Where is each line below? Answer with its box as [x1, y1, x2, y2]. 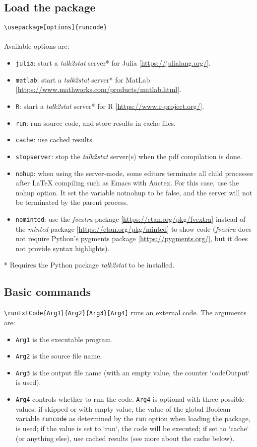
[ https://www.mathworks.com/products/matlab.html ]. [15, 84, 182, 94]
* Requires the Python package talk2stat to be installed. [4, 260, 175, 270]
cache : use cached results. [15, 134, 94, 145]
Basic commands [4, 284, 91, 299]
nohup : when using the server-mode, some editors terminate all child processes [15, 168, 253, 178]
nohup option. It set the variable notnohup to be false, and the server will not [15, 187, 253, 197]
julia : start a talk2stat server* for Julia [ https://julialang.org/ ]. [15, 58, 211, 68]
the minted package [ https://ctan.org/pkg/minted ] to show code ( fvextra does [15, 223, 252, 234]
